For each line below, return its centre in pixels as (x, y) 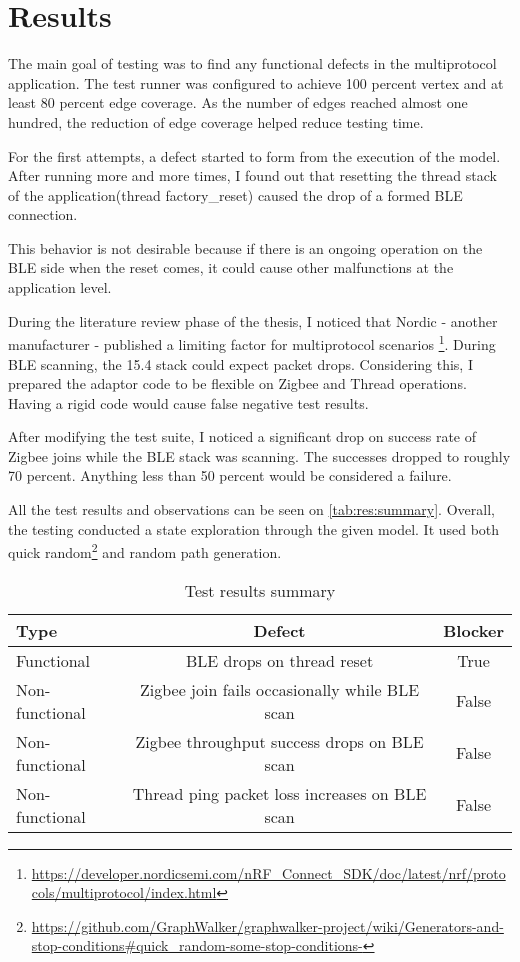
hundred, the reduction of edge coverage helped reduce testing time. (216, 121)
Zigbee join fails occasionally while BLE (280, 689)
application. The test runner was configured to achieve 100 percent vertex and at (256, 82)
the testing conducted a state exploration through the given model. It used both (254, 528)
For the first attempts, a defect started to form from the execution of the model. (254, 155)
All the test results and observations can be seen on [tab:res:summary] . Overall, (251, 509)
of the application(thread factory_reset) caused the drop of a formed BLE (235, 194)
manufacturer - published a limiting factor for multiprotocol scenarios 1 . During (252, 342)
